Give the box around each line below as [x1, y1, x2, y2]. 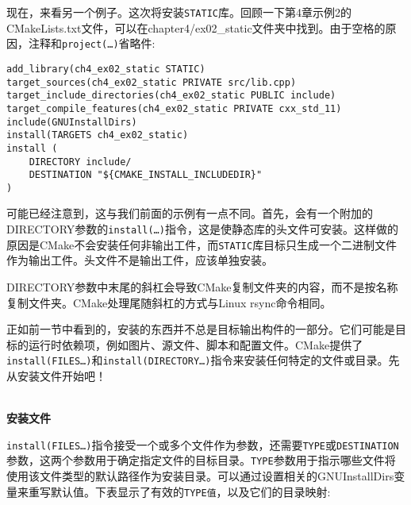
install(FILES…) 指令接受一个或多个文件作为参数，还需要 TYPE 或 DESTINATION [6, 436, 399, 453]
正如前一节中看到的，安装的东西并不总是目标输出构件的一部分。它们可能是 [6, 321, 395, 337]
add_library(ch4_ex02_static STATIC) [6, 63, 205, 75]
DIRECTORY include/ [29, 156, 132, 168]
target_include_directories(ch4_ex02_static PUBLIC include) [6, 90, 336, 102]
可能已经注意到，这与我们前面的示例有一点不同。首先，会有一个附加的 [6, 205, 373, 222]
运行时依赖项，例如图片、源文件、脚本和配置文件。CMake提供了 [28, 336, 363, 353]
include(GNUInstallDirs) [6, 116, 137, 128]
